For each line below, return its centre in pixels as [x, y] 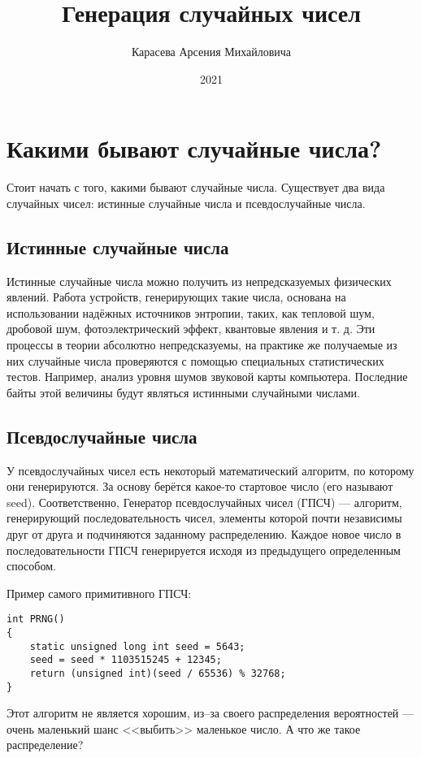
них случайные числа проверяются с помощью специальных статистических [195, 360]
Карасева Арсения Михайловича [211, 52]
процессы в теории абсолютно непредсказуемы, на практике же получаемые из [202, 345]
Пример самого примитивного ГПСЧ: [99, 593]
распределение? [45, 745]
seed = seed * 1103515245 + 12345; [126, 660]
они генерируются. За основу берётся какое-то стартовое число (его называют [200, 486]
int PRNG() [36, 619]
